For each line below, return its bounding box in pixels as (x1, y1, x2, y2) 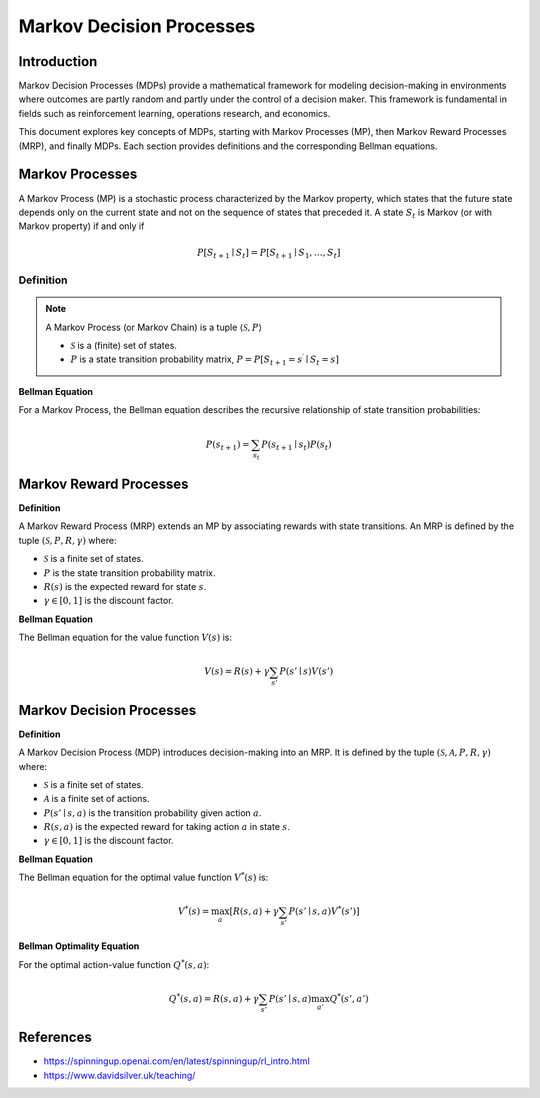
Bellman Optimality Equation (18, 940, 140, 952)
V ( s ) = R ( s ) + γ (204, 666, 270, 677)
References (18, 1029, 92, 1046)
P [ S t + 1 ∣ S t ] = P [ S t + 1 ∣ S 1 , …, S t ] (196, 246, 341, 260)
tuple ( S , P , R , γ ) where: (18, 534, 117, 546)
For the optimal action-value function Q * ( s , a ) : (18, 957, 210, 970)
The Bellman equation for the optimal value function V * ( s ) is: (18, 870, 269, 884)
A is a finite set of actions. (43, 793, 150, 805)
